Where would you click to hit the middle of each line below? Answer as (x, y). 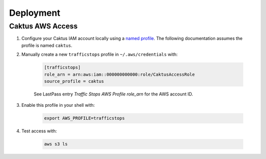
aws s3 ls (56, 144)
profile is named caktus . (47, 45)
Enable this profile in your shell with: (58, 105)
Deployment (35, 13)
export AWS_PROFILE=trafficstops (84, 118)
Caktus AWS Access (43, 26)
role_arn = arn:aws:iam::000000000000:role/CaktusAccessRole (119, 74)
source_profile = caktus (74, 81)
